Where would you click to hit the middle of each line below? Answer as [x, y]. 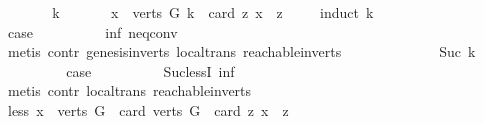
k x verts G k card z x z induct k [213, 12]
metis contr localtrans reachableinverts [129, 90]
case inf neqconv [92, 31]
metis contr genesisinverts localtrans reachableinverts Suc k [241, 51]
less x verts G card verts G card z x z [148, 109]
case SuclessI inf [150, 70]
